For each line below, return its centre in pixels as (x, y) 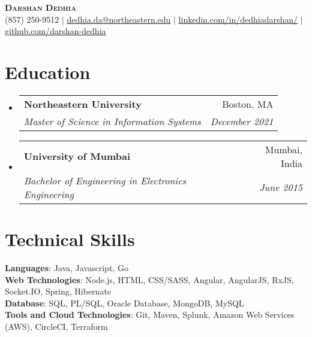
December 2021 (242, 121)
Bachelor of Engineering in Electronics (105, 180)
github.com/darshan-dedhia (55, 31)
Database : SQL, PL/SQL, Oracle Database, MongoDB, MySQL (124, 303)
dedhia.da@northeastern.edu (119, 19)
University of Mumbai (77, 156)
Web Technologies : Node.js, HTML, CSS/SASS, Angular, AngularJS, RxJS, (149, 279)
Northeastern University (82, 104)
